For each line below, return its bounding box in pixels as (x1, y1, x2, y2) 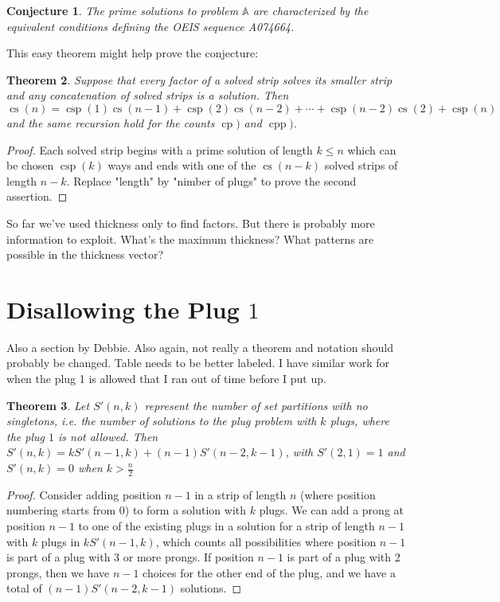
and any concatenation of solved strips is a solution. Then (6, 87, 289, 104)
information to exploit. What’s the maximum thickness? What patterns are (6, 230, 374, 247)
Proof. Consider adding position (6, 486, 162, 502)
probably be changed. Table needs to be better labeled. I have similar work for (6, 354, 390, 371)
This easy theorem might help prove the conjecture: (6, 45, 259, 61)
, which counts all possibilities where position (155, 533, 377, 549)
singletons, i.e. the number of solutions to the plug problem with (6, 412, 317, 429)
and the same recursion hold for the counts (6, 114, 215, 131)
